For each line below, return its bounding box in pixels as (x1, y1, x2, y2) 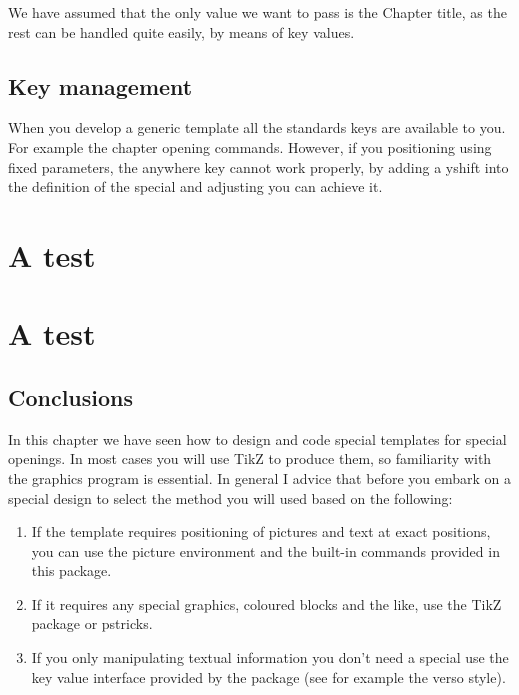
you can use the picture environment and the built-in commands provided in (31, 540, 500, 561)
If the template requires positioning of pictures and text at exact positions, (31, 521, 491, 542)
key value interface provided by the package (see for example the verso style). (31, 666, 506, 687)
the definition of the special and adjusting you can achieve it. (8, 176, 383, 197)
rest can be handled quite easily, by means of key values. (8, 21, 355, 42)
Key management (8, 70, 193, 101)
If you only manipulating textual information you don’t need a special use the (31, 647, 509, 668)
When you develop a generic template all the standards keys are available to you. (8, 117, 506, 138)
